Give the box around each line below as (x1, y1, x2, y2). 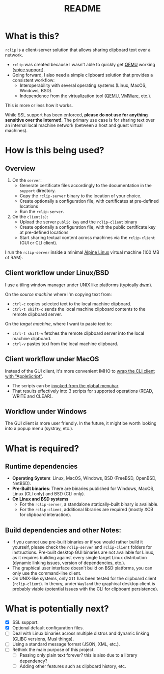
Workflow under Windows (5, 407, 87, 415)
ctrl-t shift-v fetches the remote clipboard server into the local (12, 330, 144, 336)
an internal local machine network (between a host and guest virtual (5, 122, 143, 128)
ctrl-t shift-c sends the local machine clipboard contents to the (12, 306, 146, 312)
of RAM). (5, 254, 23, 260)
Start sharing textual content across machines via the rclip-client (19, 234, 156, 241)
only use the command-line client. (12, 570, 82, 576)
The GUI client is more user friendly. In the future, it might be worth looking (5, 420, 157, 426)
